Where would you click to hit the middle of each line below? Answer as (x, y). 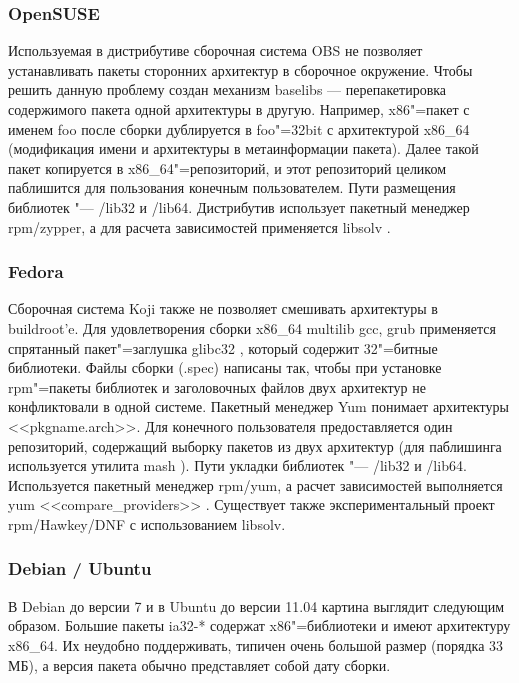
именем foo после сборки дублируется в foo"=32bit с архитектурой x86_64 (239, 128)
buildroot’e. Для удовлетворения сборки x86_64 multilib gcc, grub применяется (252, 327)
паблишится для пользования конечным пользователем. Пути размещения (232, 187)
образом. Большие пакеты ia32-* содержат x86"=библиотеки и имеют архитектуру (259, 625)
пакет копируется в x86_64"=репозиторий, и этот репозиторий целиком (227, 167)
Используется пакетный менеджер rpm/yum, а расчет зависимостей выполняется (255, 484)
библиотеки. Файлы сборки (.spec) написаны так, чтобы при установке (225, 367)
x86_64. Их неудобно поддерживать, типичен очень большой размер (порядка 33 (256, 644)
